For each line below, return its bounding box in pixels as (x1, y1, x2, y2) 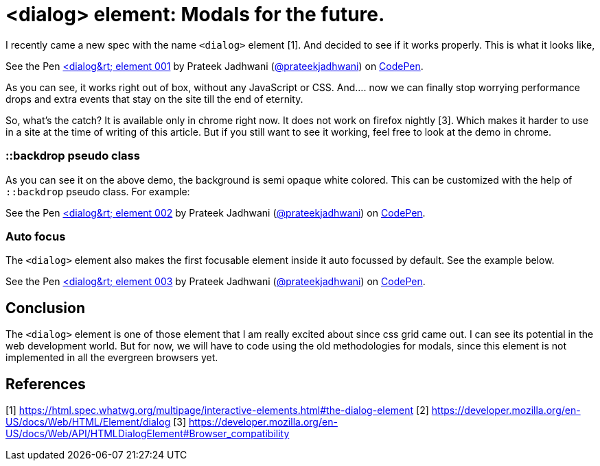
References (5, 375, 86, 393)
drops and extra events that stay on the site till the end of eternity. (5, 93, 303, 105)
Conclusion (5, 299, 86, 317)
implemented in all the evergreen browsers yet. (5, 352, 218, 364)
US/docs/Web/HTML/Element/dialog (5, 415, 171, 428)
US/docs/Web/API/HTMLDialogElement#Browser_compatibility (5, 427, 290, 439)
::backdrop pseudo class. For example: (5, 185, 190, 197)
